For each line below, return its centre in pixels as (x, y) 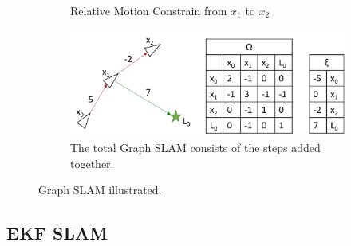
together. (92, 163)
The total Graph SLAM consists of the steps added (195, 148)
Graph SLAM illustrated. (100, 190)
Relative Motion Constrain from (149, 10)
